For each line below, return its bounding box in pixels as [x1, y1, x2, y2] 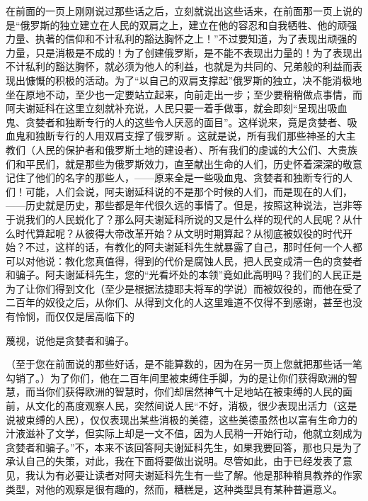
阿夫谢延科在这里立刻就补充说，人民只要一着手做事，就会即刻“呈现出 [6, 101, 328, 116]
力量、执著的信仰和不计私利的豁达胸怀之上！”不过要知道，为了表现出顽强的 [6, 31, 357, 46]
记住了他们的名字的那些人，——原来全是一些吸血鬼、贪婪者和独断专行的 [6, 170, 343, 185]
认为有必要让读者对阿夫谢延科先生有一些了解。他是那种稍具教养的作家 [35, 468, 362, 482]
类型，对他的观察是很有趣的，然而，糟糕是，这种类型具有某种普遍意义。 [6, 481, 343, 496]
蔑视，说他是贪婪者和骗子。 [6, 332, 134, 347]
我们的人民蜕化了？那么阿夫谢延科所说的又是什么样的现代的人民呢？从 [25, 211, 352, 226]
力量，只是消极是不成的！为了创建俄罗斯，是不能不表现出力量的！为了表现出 [6, 45, 362, 60]
